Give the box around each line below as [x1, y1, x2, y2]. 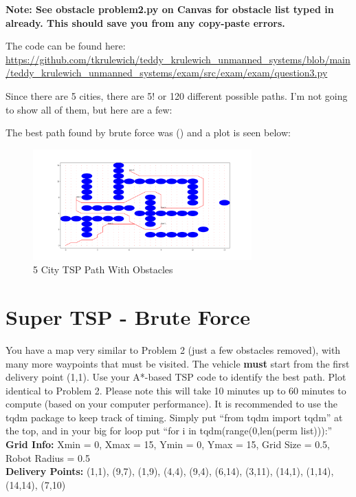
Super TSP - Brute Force [5, 302, 250, 330]
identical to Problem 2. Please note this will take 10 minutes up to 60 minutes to [5, 383, 346, 397]
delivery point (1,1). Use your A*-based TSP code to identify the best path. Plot [5, 370, 346, 384]
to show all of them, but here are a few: [5, 102, 173, 116]
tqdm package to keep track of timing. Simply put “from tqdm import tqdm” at [5, 410, 343, 424]
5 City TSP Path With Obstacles [33, 262, 173, 277]
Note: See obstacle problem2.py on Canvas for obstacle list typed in [5, 2, 334, 16]
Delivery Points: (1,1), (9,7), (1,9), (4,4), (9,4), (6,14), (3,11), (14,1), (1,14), [5, 464, 334, 478]
